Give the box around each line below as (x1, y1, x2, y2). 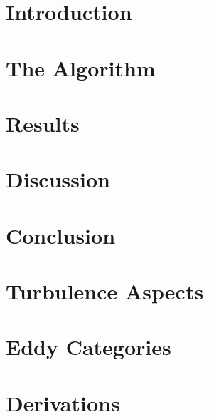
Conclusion (6, 220, 116, 249)
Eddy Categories (6, 332, 171, 361)
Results (6, 108, 80, 138)
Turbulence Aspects (6, 277, 204, 306)
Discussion (6, 165, 110, 194)
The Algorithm (6, 53, 156, 82)
